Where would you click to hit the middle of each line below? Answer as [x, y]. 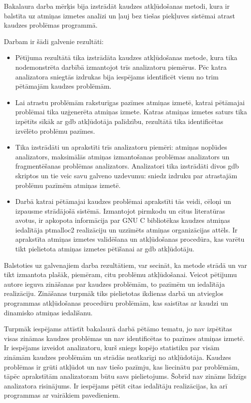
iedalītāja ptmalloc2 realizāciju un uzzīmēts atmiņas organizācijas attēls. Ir [126, 229]
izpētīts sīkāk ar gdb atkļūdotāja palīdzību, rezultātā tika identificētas [119, 121]
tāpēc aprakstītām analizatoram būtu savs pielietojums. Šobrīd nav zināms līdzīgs [125, 376]
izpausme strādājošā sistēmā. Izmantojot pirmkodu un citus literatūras [120, 210]
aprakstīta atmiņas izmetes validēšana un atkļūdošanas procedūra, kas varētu [130, 239]
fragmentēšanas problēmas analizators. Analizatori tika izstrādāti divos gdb [127, 166]
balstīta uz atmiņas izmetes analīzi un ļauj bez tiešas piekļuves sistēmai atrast [119, 15]
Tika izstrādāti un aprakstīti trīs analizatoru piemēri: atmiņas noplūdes [121, 147]
